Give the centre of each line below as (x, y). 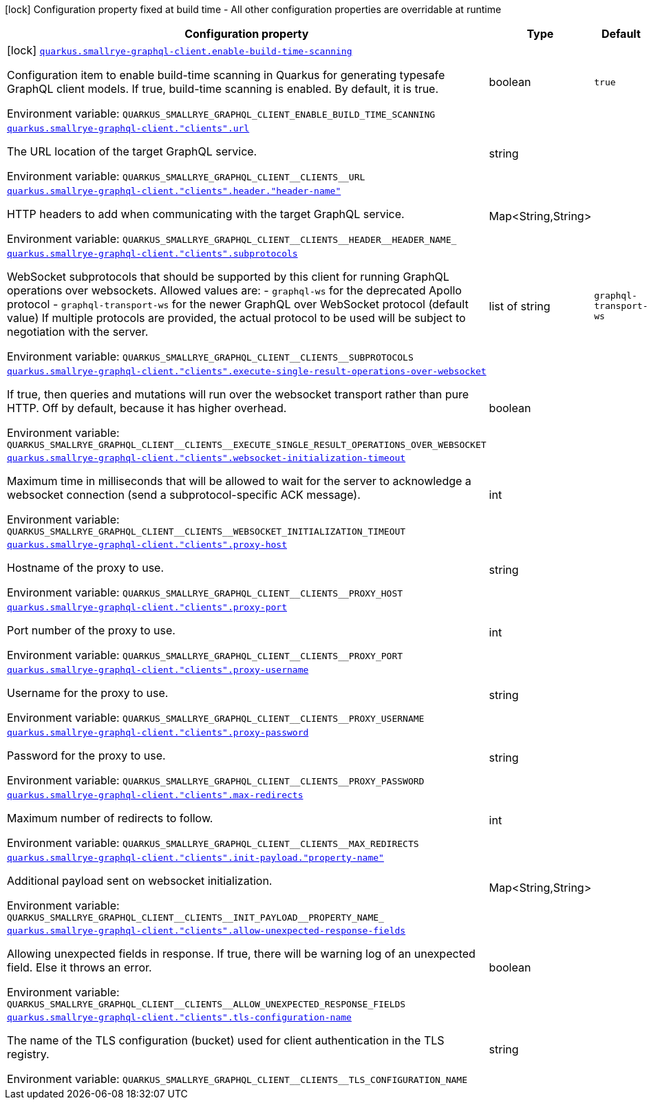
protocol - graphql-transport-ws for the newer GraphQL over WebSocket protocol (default (238, 304)
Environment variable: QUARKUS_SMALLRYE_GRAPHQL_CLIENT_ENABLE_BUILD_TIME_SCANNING (221, 114)
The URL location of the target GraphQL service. (132, 151)
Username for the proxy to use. (88, 693)
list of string (520, 306)
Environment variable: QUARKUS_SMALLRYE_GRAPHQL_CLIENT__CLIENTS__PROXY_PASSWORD (216, 780)
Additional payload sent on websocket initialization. (140, 881)
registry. (28, 1054)
